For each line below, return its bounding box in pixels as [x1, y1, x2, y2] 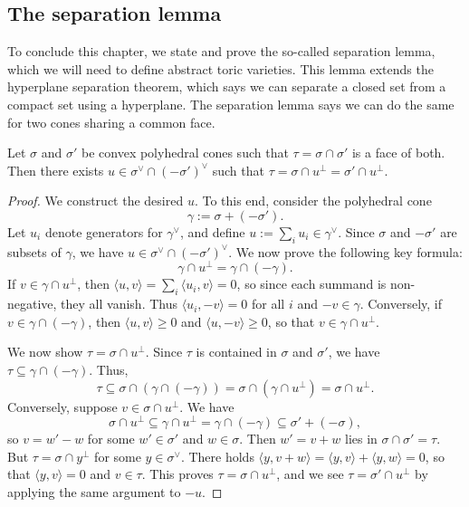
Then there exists [7, 160, 104, 179]
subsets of [7, 242, 62, 261]
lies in [344, 429, 378, 448]
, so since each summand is [236, 274, 387, 293]
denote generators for [44, 222, 163, 241]
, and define [179, 222, 245, 241]
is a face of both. [351, 143, 445, 162]
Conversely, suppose [7, 397, 118, 416]
